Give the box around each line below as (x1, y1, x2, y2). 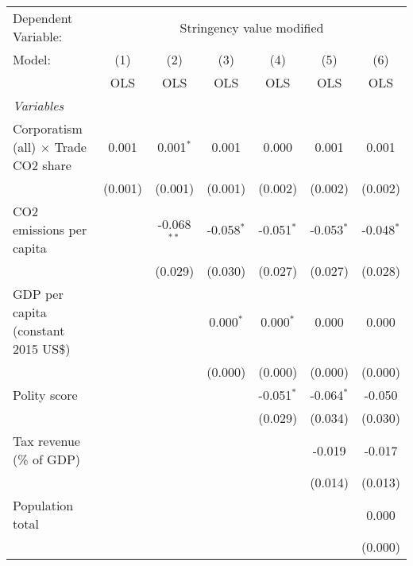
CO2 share (13, 156, 71, 174)
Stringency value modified (179, 17, 324, 37)
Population (13, 496, 74, 514)
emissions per (13, 220, 87, 238)
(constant (13, 321, 65, 339)
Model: (13, 50, 52, 68)
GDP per (13, 285, 64, 303)
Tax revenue (13, 432, 80, 450)
